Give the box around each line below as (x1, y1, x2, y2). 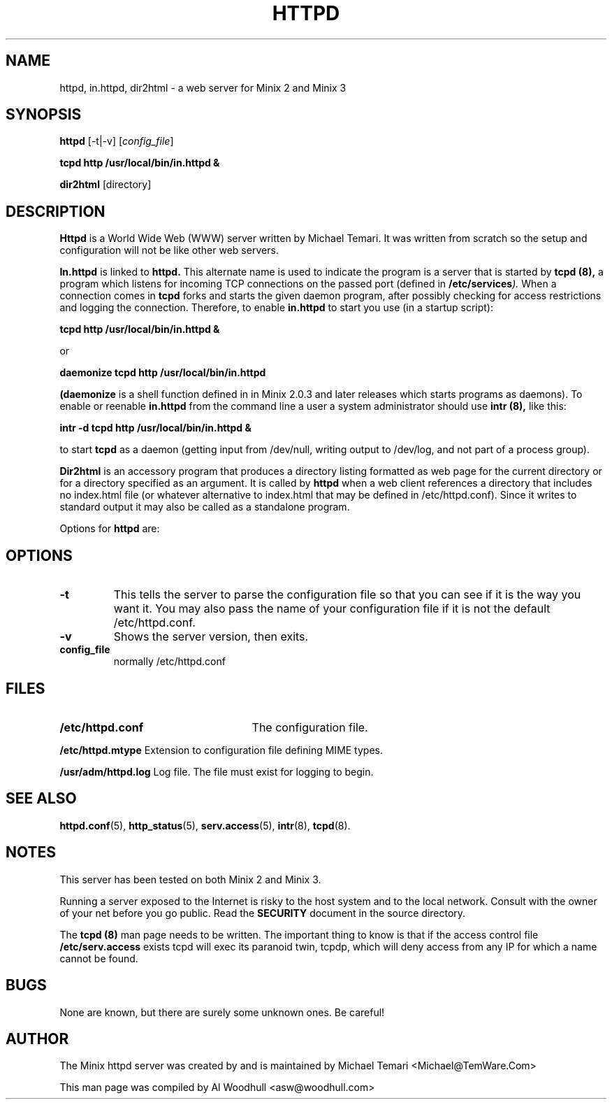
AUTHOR (6, 1029, 69, 1048)
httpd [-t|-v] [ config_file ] (59, 135, 174, 148)
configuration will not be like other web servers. (59, 244, 279, 257)
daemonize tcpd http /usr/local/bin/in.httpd (59, 366, 266, 379)
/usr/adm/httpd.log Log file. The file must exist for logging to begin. (59, 765, 374, 778)
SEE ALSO (6, 790, 77, 808)
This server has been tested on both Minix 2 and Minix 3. (59, 873, 321, 885)
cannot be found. (59, 952, 138, 964)
